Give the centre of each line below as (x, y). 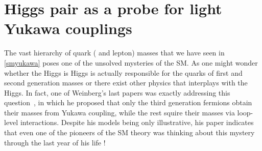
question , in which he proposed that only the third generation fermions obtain (128, 102)
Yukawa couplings (68, 28)
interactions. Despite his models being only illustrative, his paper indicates (137, 122)
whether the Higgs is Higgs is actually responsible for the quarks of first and (123, 72)
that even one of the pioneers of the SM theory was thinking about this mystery (129, 132)
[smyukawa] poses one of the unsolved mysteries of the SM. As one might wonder (131, 62)
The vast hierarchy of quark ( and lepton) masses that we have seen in (114, 53)
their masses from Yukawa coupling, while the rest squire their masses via (120, 112)
